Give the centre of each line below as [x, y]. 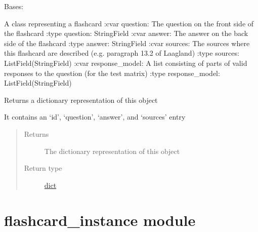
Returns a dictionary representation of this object [81, 100]
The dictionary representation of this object [112, 151]
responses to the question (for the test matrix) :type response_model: [112, 73]
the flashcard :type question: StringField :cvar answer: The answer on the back [126, 33]
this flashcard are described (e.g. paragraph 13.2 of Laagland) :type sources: [122, 53]
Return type [43, 168]
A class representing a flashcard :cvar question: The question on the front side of [129, 23]
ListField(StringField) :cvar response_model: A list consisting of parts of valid [126, 63]
